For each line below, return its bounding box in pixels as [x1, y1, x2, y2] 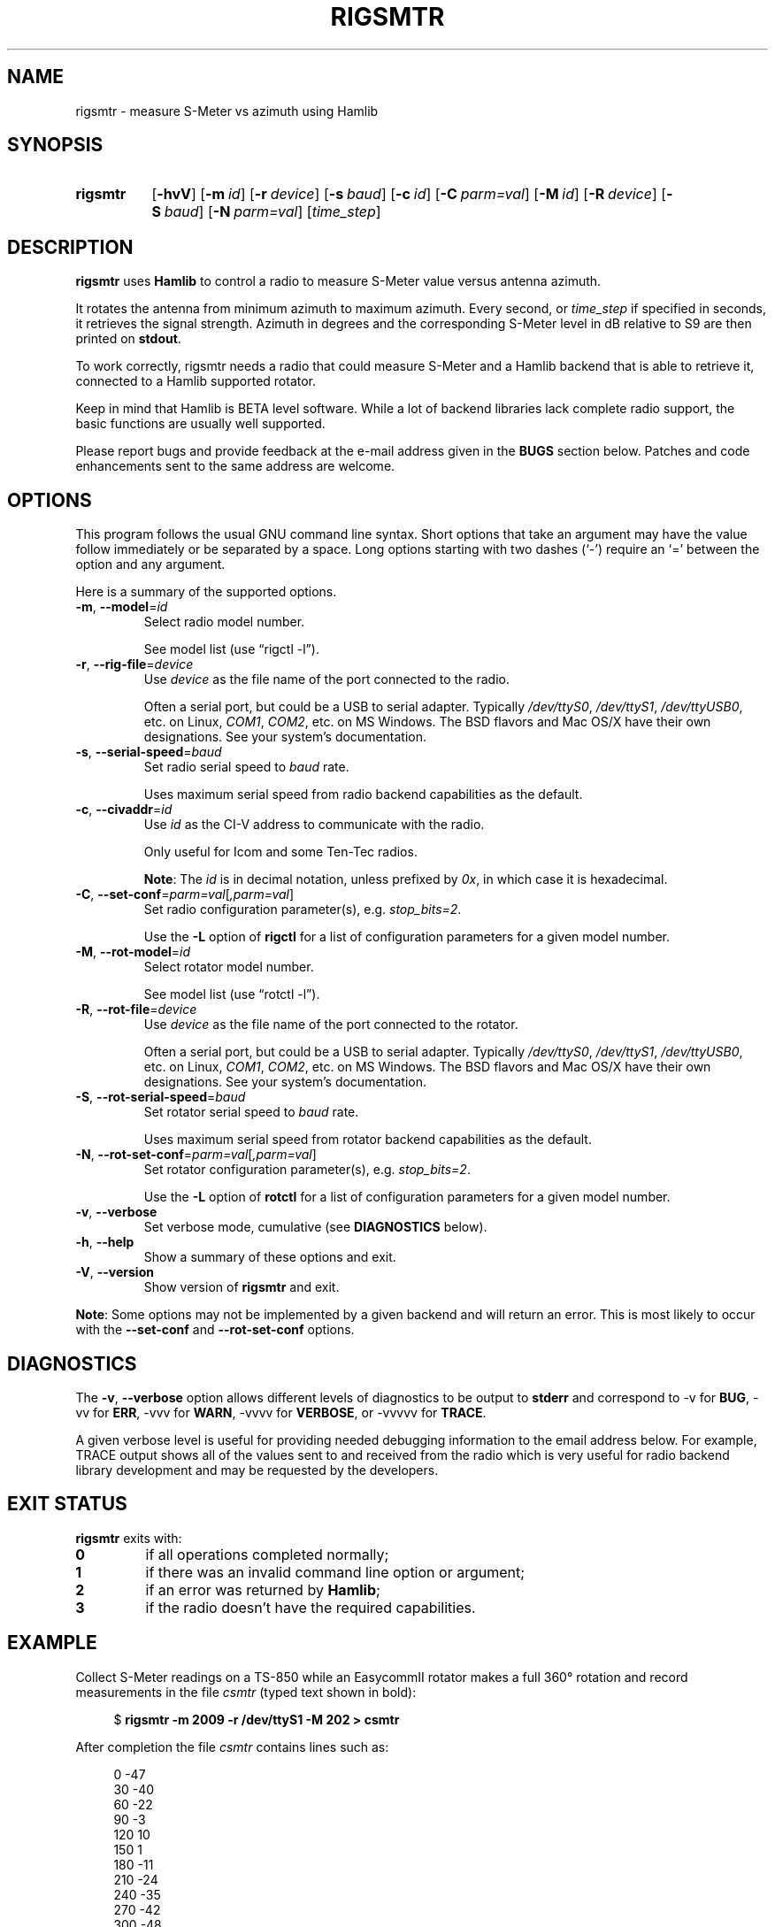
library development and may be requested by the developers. [75, 1462, 439, 1478]
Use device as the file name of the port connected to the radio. [143, 672, 510, 687]
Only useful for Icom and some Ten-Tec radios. [143, 844, 418, 860]
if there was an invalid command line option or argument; [145, 1562, 526, 1581]
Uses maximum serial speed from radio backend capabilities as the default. [143, 787, 583, 802]
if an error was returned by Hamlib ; [145, 1580, 380, 1599]
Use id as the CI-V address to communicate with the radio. [143, 817, 485, 833]
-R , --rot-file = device [75, 1002, 197, 1017]
